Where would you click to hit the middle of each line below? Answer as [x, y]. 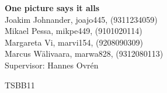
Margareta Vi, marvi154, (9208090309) [74, 42]
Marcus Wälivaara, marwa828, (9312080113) [84, 54]
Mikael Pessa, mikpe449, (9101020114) [74, 31]
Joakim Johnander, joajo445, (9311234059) [81, 19]
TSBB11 [20, 85]
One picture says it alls [52, 8]
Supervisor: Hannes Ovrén [52, 65]
